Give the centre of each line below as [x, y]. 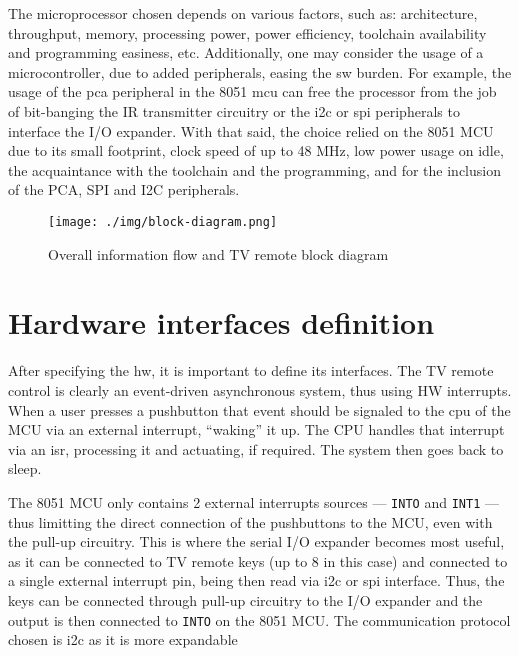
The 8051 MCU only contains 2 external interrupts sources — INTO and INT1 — [253, 501]
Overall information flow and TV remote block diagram [218, 253]
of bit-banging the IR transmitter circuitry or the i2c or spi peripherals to [234, 110]
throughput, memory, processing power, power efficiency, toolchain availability [247, 32]
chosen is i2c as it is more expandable [123, 639]
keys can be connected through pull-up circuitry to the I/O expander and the [245, 599]
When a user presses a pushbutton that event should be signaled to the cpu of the [259, 409]
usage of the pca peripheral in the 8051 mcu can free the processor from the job [252, 91]
